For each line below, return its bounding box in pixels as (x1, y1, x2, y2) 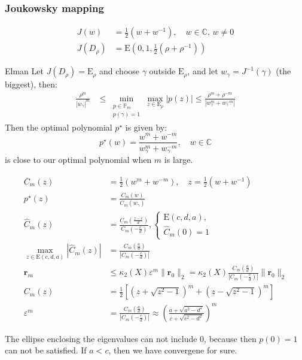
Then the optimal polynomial (5, 120, 112, 133)
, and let (187, 65, 218, 77)
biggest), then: (5, 78, 57, 90)
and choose (99, 65, 140, 77)
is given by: (125, 120, 167, 133)
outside (149, 65, 176, 77)
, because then (204, 332, 257, 344)
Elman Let (5, 65, 44, 77)
